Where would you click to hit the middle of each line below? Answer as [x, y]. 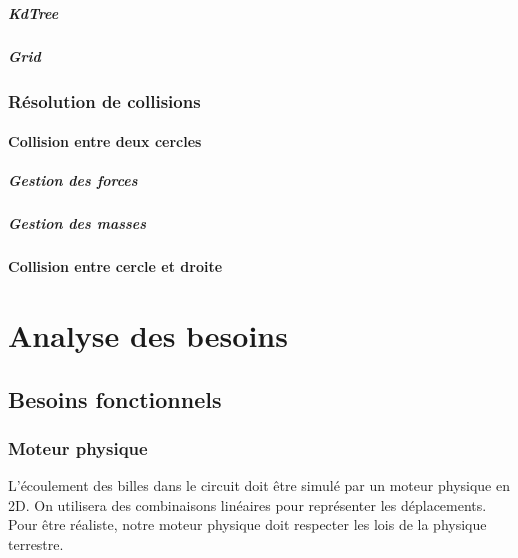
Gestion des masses [77, 223]
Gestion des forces [73, 180]
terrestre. [36, 543]
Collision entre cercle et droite [115, 266]
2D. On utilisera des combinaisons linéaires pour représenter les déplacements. [247, 504]
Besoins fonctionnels [115, 398]
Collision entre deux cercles [105, 141]
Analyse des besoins [148, 334]
